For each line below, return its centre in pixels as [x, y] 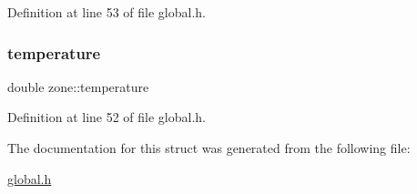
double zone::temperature [78, 86]
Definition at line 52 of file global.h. [107, 117]
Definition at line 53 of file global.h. [107, 12]
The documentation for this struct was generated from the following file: [209, 148]
